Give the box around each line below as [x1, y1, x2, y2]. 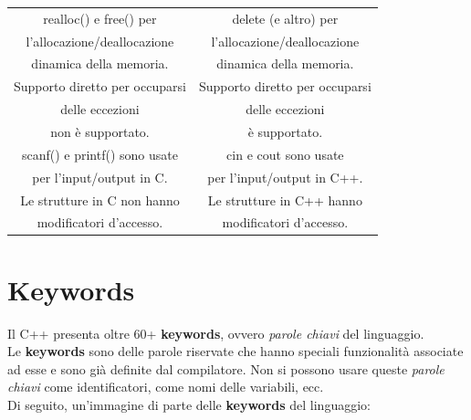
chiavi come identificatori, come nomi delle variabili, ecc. [7, 377, 324, 396]
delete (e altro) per [232, 8, 339, 27]
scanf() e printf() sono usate [21, 144, 178, 163]
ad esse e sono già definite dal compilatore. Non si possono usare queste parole [7, 359, 445, 378]
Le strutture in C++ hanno [207, 190, 362, 209]
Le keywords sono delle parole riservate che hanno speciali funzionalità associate [7, 341, 464, 361]
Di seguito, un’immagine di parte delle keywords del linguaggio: [7, 394, 371, 414]
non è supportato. [50, 121, 150, 141]
